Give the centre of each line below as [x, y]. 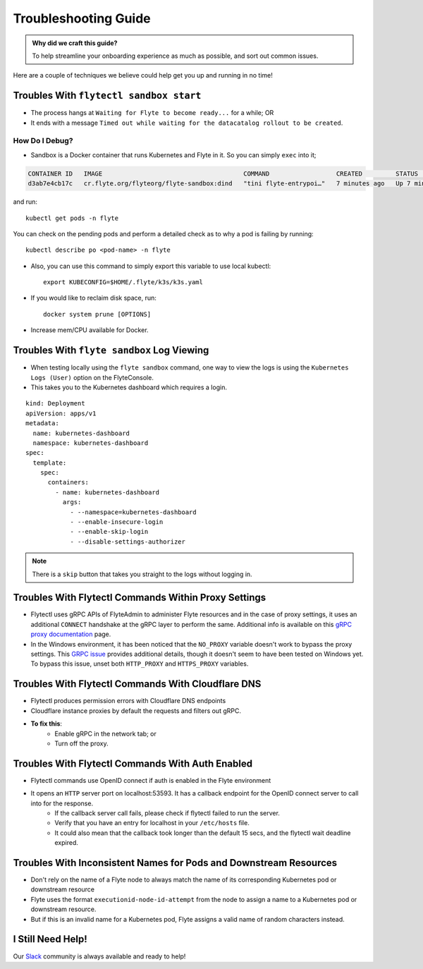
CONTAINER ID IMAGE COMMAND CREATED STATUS [223, 173]
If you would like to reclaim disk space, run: [93, 298]
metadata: [42, 423]
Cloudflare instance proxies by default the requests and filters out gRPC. [136, 711]
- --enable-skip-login [109, 532]
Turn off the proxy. [81, 743]
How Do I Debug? [43, 141]
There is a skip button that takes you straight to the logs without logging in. [142, 574]
